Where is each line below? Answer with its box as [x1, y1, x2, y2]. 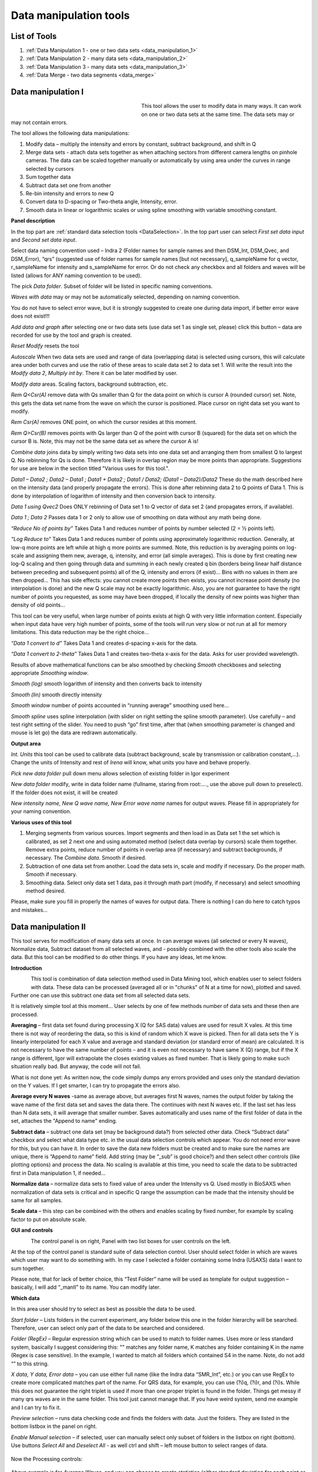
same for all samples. [11, 1196, 63, 1204]
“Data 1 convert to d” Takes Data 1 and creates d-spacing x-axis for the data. [11, 639, 198, 647]
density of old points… [11, 601, 65, 609]
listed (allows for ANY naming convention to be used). [11, 271, 142, 279]
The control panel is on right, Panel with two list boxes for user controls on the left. [31, 1237, 231, 1245]
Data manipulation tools [11, 9, 130, 22]
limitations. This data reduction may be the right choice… [11, 629, 150, 636]
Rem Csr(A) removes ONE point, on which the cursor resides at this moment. [11, 419, 197, 426]
